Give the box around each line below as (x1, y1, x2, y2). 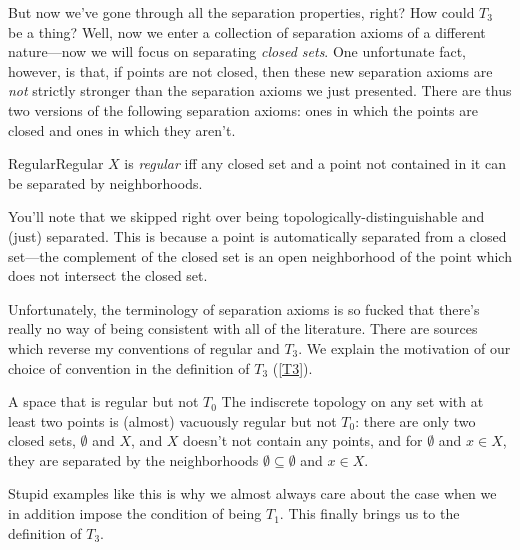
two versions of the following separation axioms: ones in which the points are (8, 99, 478, 120)
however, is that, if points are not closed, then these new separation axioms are (8, 60, 493, 81)
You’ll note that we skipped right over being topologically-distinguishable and (8, 206, 485, 227)
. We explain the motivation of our (298, 337, 511, 358)
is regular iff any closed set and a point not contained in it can (124, 153, 506, 174)
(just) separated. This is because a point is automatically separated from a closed (8, 225, 507, 246)
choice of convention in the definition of (8, 357, 250, 378)
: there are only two (355, 410, 476, 431)
